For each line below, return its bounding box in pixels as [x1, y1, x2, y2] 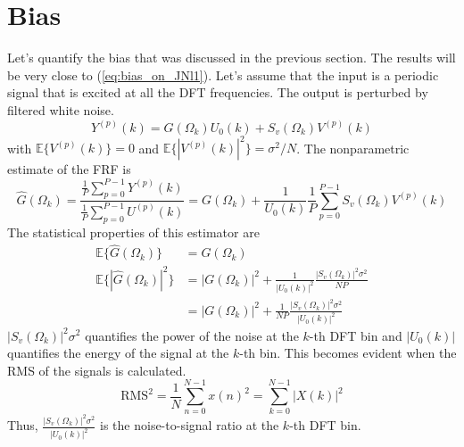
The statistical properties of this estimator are [7, 222, 260, 241]
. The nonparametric [296, 138, 410, 157]
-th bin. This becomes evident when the [239, 344, 457, 362]
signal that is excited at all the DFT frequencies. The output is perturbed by [7, 83, 428, 102]
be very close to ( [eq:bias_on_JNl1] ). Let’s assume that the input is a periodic [7, 65, 439, 84]
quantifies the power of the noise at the [85, 326, 299, 344]
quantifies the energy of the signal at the [7, 344, 229, 362]
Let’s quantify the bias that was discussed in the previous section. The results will [7, 48, 456, 67]
